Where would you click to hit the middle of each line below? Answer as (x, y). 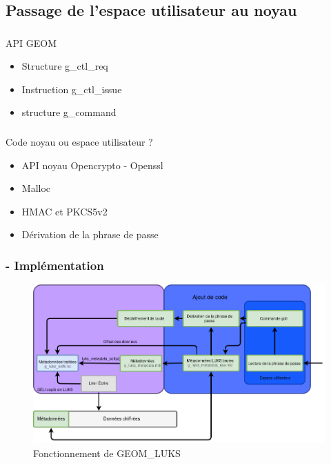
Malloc (36, 188)
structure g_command (69, 112)
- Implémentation (55, 265)
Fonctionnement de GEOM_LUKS (107, 453)
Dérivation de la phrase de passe (90, 234)
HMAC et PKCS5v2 (64, 211)
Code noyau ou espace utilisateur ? (79, 142)
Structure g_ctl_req (65, 66)
